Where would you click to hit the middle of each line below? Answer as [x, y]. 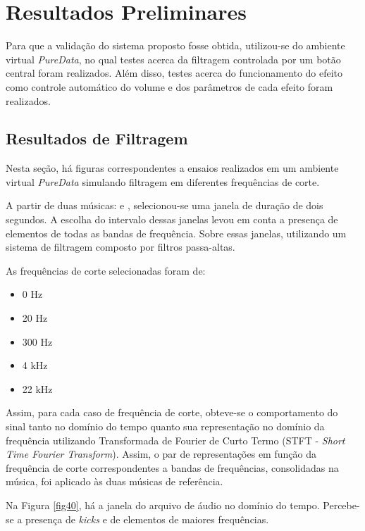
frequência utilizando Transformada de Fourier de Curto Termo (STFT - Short [175, 440]
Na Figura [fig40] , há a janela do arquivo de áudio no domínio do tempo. [163, 505]
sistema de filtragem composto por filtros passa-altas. [120, 247]
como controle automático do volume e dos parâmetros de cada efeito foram [169, 86]
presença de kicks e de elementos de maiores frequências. [147, 519]
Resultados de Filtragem [97, 138]
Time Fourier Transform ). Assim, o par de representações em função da [161, 454]
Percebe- [341, 505]
